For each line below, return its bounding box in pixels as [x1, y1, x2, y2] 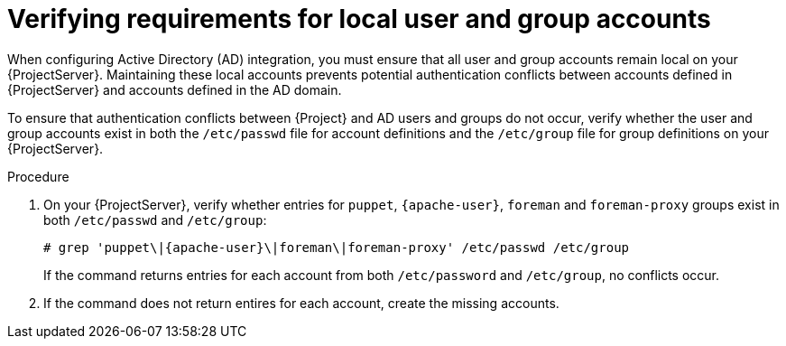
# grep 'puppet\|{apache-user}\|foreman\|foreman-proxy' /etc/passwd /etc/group [43, 239, 630, 255]
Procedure [7, 168, 69, 184]
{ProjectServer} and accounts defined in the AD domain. [7, 81, 342, 98]
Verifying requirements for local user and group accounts [7, 4, 711, 34]
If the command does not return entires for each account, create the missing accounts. [43, 295, 559, 311]
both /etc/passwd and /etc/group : [43, 211, 267, 228]
